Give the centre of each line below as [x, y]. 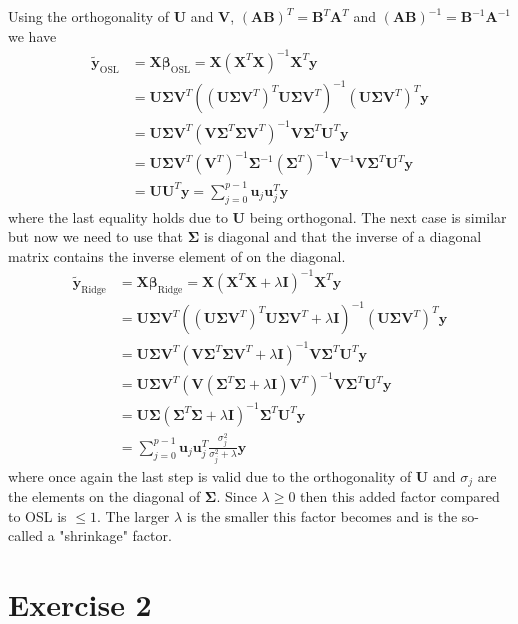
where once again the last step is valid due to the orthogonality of [210, 475]
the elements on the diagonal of [104, 496]
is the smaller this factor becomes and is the [322, 515]
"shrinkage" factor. [115, 535]
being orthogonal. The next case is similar [378, 216]
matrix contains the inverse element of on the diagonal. [177, 255]
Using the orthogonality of [89, 16]
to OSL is [37, 515]
